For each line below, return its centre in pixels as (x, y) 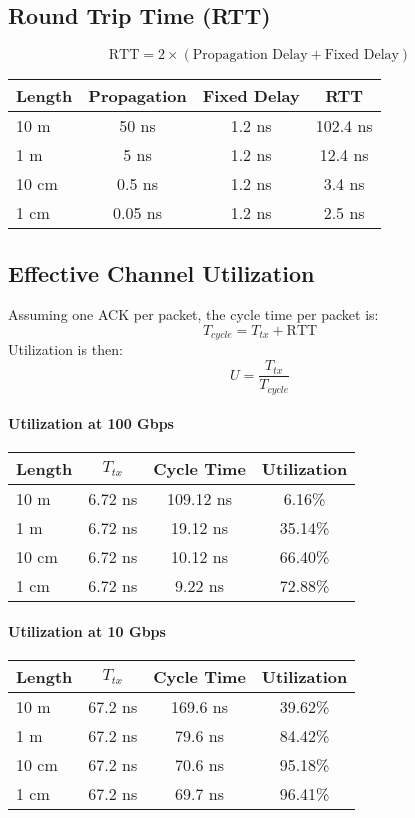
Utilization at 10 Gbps (87, 630)
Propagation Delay (250, 55)
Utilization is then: (65, 349)
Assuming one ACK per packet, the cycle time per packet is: (193, 314)
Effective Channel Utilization (161, 272)
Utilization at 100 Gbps (91, 423)
